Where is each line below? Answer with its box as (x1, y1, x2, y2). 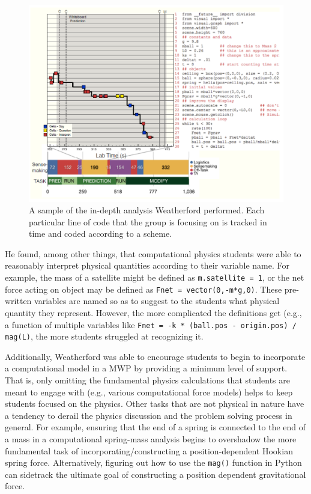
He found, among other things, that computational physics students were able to (5, 247, 301, 260)
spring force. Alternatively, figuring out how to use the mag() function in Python (5, 456, 302, 469)
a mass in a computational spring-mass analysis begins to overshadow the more (5, 433, 297, 445)
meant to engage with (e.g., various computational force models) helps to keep (5, 385, 293, 398)
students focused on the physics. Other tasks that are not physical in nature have (5, 397, 304, 410)
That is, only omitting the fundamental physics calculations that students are (5, 374, 290, 386)
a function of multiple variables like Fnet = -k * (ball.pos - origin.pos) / (5, 318, 297, 331)
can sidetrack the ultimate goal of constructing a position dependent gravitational (5, 468, 306, 480)
